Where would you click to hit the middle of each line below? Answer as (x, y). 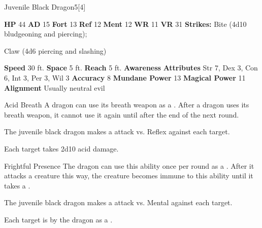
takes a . (17, 185)
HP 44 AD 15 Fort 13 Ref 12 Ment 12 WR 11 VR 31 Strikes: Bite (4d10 (125, 24)
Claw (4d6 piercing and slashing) (55, 50)
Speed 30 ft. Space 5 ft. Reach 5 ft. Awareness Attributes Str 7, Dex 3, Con (131, 68)
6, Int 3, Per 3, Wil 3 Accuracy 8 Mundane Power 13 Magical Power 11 (125, 77)
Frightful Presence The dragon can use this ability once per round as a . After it (129, 165)
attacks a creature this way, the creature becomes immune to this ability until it (129, 176)
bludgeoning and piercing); (46, 34)
